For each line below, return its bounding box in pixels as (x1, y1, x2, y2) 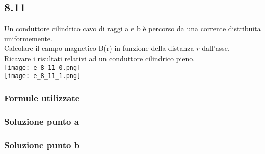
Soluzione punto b (4, 138, 80, 151)
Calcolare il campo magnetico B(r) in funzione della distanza (4, 43, 194, 54)
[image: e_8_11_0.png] (4, 64, 81, 71)
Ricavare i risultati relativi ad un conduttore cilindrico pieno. (4, 53, 195, 63)
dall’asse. (202, 43, 230, 54)
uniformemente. (4, 33, 52, 43)
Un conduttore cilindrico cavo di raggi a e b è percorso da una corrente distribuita (4, 23, 261, 34)
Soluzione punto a (4, 115, 79, 127)
